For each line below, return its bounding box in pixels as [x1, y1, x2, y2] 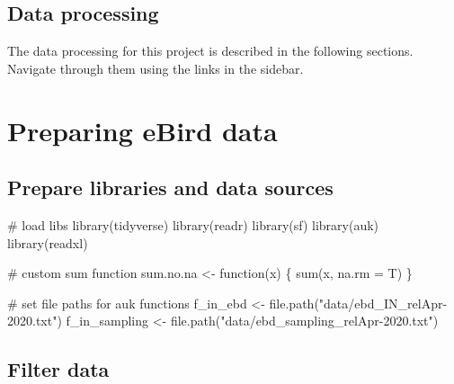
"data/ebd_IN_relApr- [318, 293, 448, 312]
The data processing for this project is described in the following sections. [7, 41, 414, 60]
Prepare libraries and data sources [7, 174, 334, 201]
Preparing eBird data [7, 112, 278, 148]
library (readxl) [7, 233, 88, 252]
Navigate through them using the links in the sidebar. [7, 58, 304, 77]
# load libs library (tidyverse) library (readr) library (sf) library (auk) [7, 215, 379, 234]
